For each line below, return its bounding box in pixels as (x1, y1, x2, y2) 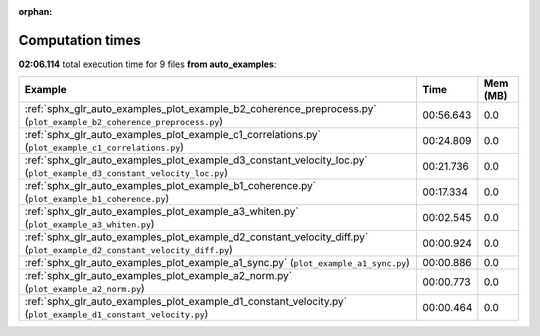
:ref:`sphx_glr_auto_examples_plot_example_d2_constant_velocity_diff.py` (24, 230, 369, 244)
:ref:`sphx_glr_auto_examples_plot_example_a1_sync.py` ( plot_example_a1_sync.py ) (24, 256, 410, 270)
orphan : (18, 6, 53, 17)
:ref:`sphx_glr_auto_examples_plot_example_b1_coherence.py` (24, 179, 317, 193)
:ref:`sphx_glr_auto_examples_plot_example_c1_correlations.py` (24, 128, 322, 142)
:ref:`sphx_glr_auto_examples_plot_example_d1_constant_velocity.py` (24, 295, 347, 309)
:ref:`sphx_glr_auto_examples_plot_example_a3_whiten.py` (24, 205, 299, 219)
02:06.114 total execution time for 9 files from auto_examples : (18, 58, 277, 70)
